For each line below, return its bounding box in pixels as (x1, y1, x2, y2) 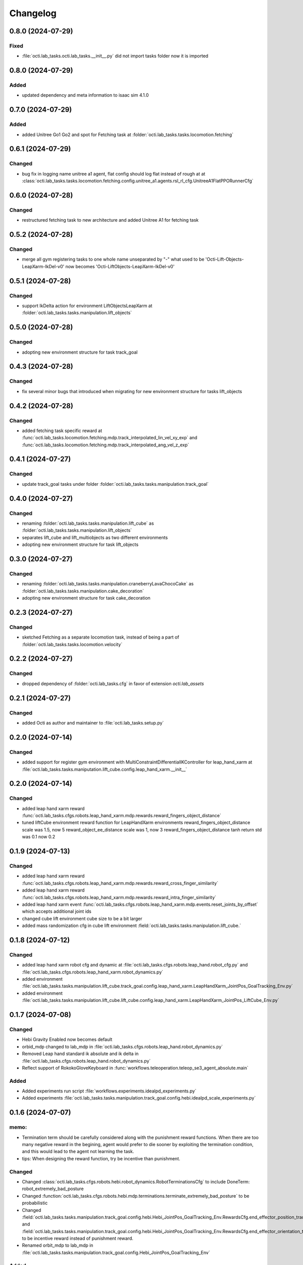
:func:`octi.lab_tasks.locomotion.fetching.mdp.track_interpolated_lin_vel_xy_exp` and (22, 435, 197, 441)
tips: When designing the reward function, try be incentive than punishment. (22, 1155, 180, 1161)
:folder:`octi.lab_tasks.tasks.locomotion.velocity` (22, 641, 123, 647)
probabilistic (22, 1200, 48, 1206)
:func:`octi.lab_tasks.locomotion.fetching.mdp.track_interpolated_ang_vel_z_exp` (22, 442, 189, 448)
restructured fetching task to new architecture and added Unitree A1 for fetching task (22, 217, 199, 223)
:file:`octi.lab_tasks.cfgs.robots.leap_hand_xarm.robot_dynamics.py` (22, 969, 164, 975)
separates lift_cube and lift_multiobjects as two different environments (22, 534, 168, 540)
